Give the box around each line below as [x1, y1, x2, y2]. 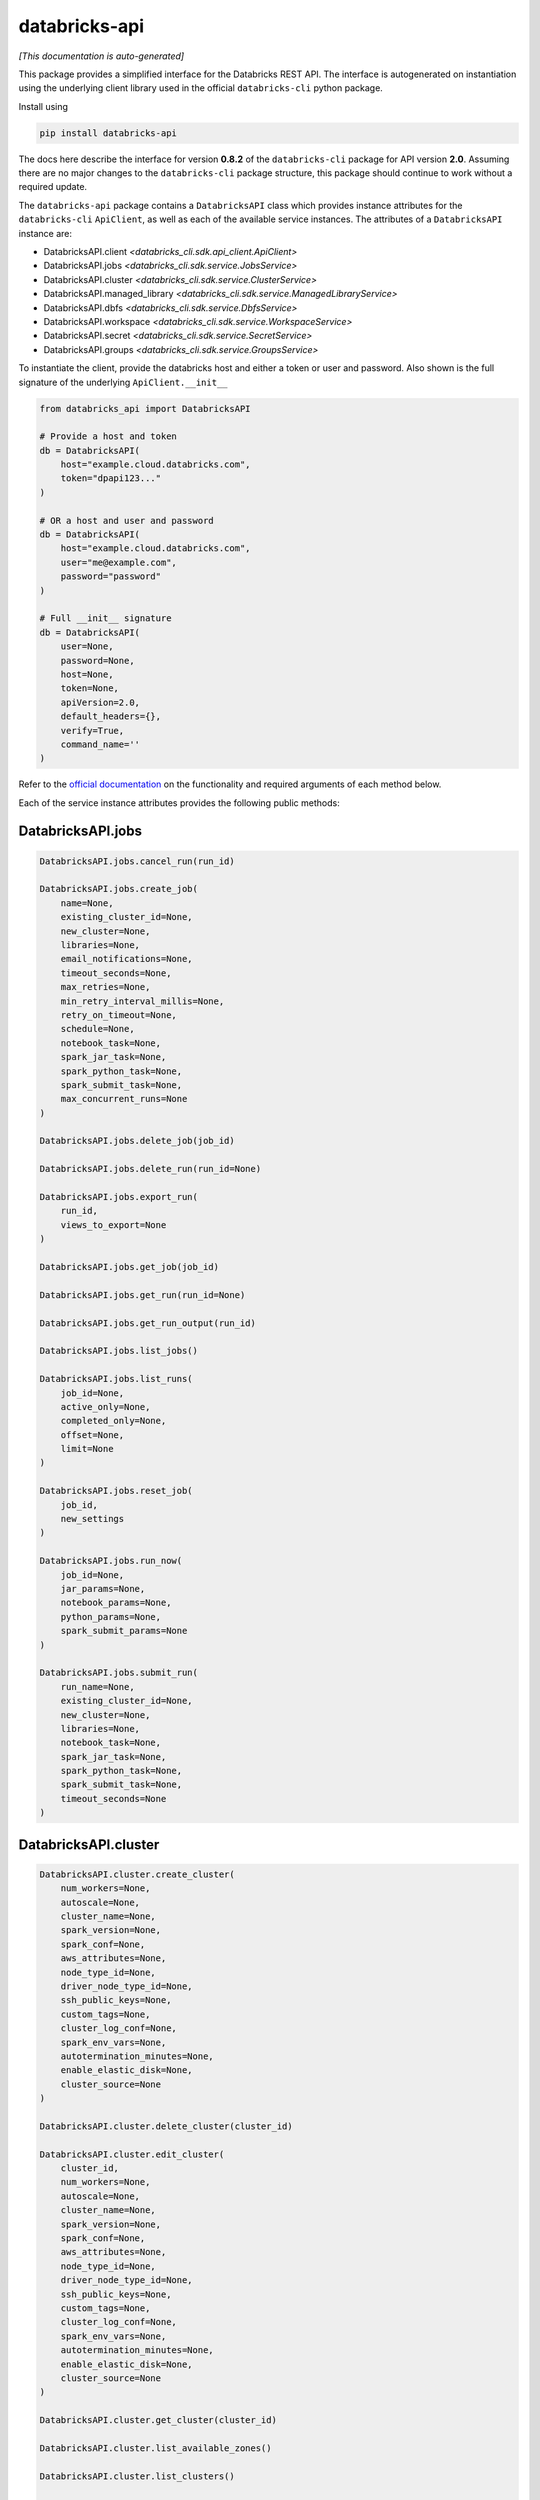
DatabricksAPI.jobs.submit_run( [39, 1667, 199, 1679]
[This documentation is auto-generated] [18, 50, 185, 62]
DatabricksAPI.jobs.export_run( [39, 1191, 199, 1203]
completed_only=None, [60, 1415, 167, 1427]
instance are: [18, 227, 73, 239]
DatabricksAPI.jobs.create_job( [39, 883, 199, 895]
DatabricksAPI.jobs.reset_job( [39, 1485, 194, 1497]
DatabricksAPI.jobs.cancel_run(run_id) [39, 855, 235, 867]
